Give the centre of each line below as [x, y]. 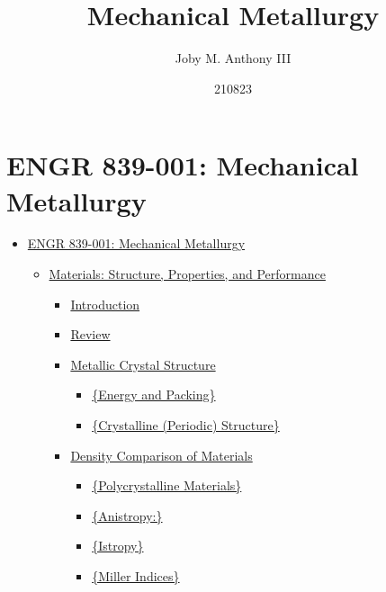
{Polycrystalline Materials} [167, 485]
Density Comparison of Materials [162, 455]
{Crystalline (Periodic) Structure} [186, 425]
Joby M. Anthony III [233, 58]
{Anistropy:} [127, 515]
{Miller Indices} [136, 575]
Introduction [105, 304]
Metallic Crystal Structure [143, 364]
